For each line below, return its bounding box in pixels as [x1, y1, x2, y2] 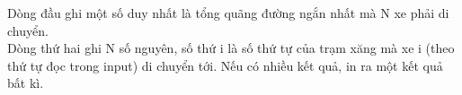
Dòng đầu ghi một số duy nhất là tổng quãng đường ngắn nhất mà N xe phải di [7, 4, 449, 22]
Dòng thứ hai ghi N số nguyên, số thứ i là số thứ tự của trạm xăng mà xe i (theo [7, 39, 455, 57]
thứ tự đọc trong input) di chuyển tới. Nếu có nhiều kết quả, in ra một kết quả [7, 56, 443, 74]
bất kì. [7, 73, 44, 92]
